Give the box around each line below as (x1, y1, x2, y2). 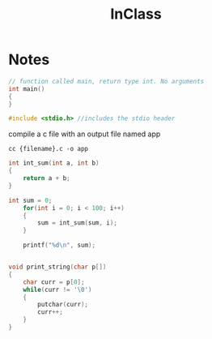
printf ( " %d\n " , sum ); (23, 241, 95, 250)
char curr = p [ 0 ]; (23, 277, 85, 286)
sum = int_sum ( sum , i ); (37, 219, 117, 227)
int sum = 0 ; (8, 196, 53, 204)
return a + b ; (23, 174, 70, 182)
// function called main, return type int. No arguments (8, 77, 205, 85)
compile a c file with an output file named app (8, 129, 161, 139)
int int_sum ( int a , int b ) (8, 159, 100, 167)
